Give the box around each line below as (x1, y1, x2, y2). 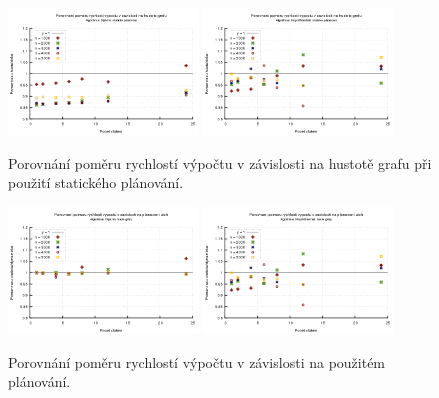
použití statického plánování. (8, 172, 184, 193)
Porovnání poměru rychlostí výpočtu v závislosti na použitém (8, 351, 386, 372)
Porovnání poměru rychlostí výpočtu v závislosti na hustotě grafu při (8, 152, 432, 173)
